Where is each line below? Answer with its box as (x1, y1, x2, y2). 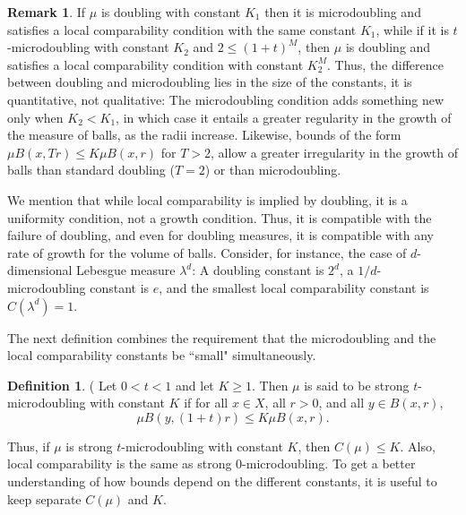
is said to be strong (304, 375, 410, 394)
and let (176, 375, 214, 394)
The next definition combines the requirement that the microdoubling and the (7, 328, 436, 347)
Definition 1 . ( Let (7, 375, 117, 394)
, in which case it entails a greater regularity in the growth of (116, 107, 452, 126)
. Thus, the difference (326, 55, 444, 73)
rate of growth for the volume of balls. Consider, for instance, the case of (7, 243, 407, 262)
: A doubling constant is (192, 261, 324, 279)
